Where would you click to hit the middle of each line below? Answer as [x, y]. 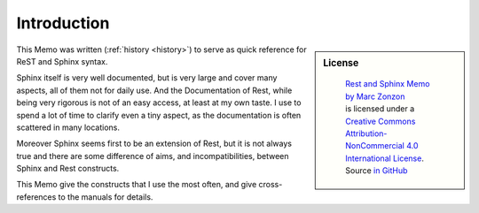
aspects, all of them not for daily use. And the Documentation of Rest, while [154, 90]
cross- [271, 185]
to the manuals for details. [106, 197]
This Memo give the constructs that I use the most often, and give [137, 185]
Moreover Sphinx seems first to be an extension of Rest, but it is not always [154, 144]
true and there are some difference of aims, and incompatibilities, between [153, 156]
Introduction [63, 23]
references [36, 197]
